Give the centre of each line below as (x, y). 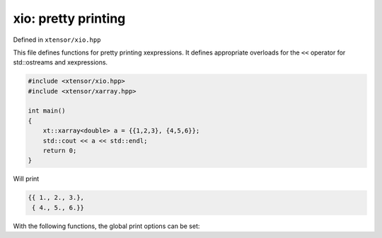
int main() (47, 111)
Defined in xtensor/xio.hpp (57, 40)
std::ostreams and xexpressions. (60, 62)
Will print (26, 179)
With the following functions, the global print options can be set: (106, 226)
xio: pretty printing (69, 18)
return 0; (60, 151)
